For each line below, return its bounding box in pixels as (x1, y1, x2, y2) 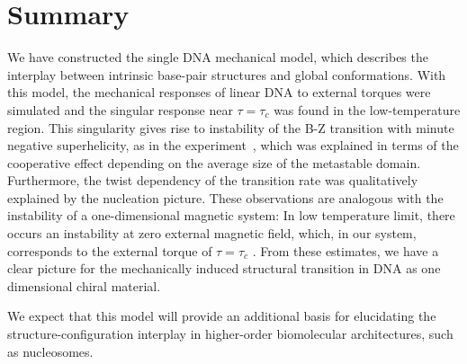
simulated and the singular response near (7, 100, 233, 119)
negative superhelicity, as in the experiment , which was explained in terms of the (7, 136, 459, 155)
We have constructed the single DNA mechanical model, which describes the (7, 48, 428, 67)
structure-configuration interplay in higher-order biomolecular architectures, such (7, 324, 454, 343)
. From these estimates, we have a (252, 241, 439, 260)
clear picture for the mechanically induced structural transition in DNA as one (7, 259, 441, 278)
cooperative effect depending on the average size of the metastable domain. (7, 153, 421, 172)
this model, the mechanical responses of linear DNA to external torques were (7, 83, 431, 102)
